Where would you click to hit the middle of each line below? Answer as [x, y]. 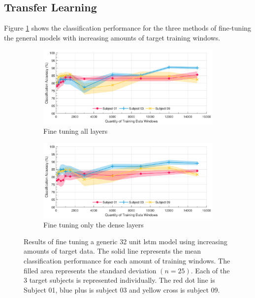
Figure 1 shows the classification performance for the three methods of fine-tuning [128, 28]
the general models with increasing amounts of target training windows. [112, 37]
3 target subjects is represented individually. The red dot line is [119, 280]
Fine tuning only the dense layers [94, 225]
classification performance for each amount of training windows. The [127, 260]
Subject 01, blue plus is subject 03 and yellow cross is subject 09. [122, 289]
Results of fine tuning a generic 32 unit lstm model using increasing [126, 241]
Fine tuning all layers [76, 131]
